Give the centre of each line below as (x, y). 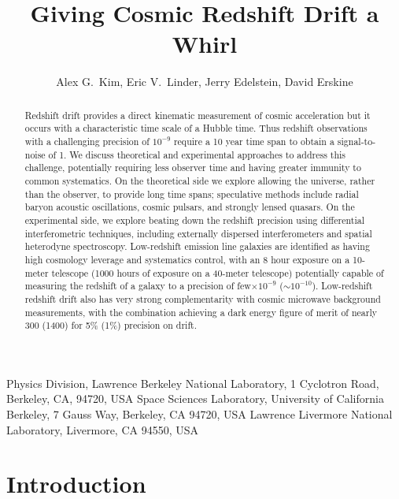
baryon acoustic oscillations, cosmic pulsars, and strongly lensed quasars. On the (190, 207)
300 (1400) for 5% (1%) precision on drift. (111, 325)
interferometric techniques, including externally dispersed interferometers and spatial (198, 233)
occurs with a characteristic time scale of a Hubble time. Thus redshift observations (196, 128)
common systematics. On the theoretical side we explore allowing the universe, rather (200, 180)
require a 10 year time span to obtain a (254, 142)
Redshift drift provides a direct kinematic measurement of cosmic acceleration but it (198, 115)
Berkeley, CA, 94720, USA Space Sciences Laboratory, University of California (195, 398)
